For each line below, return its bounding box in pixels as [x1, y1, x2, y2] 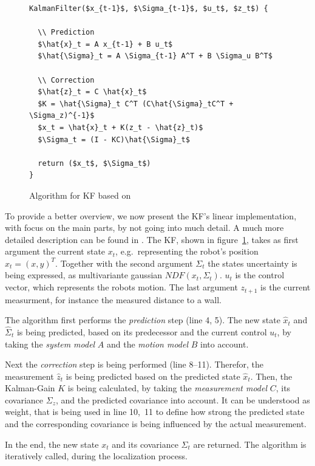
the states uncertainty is [208, 256, 297, 269]
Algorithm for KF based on [29, 188, 131, 201]
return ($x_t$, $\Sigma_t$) [38, 159, 151, 168]
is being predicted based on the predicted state [66, 369, 240, 382]
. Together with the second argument [55, 256, 193, 269]
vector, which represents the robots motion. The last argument [5, 281, 238, 293]
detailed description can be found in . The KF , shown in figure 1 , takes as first [5, 233, 299, 245]
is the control [235, 269, 285, 281]
